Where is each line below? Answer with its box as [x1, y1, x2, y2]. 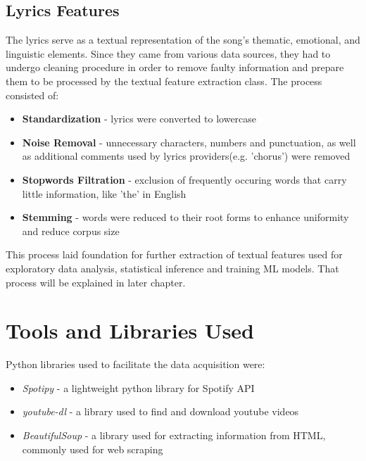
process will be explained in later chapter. [6, 274, 186, 289]
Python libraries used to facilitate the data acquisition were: [6, 357, 265, 372]
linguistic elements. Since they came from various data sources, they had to [6, 46, 331, 61]
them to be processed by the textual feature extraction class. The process [6, 73, 322, 88]
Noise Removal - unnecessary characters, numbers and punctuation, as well [22, 134, 356, 149]
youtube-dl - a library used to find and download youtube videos [22, 404, 299, 419]
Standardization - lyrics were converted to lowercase [22, 111, 257, 126]
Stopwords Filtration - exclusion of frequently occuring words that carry [22, 172, 347, 187]
